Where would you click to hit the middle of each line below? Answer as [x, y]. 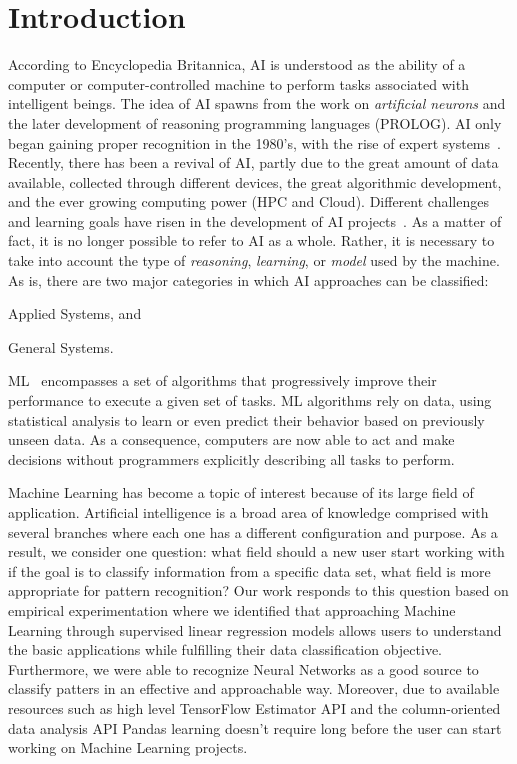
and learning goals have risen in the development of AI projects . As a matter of [255, 220]
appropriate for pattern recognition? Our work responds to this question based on [258, 590]
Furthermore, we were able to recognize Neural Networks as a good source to [243, 668]
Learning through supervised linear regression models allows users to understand [255, 629]
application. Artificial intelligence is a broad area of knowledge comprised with [248, 512]
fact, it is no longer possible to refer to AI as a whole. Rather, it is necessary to [251, 240]
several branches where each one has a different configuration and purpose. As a [253, 531]
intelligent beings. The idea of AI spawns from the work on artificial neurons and [257, 103]
